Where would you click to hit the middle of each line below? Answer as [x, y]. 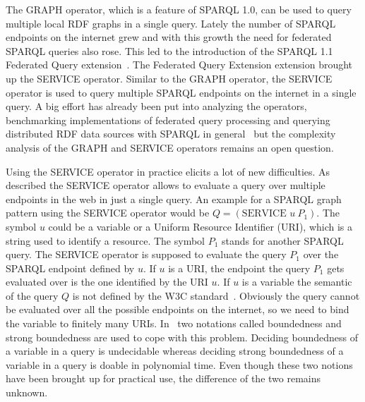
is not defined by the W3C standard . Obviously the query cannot [216, 295]
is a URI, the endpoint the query [239, 268]
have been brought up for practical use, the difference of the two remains [163, 378]
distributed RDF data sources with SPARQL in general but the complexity [171, 134]
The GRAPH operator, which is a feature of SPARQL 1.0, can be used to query [179, 9]
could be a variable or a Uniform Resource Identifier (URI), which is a [201, 226]
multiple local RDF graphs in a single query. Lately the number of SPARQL [171, 23]
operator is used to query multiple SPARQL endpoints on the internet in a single [181, 92]
